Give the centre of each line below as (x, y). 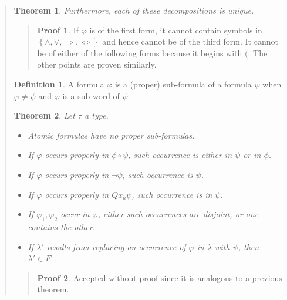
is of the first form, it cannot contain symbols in (176, 30)
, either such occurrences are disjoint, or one (178, 214)
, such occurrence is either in (180, 155)
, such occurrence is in (172, 194)
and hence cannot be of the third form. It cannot (190, 41)
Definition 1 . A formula (59, 84)
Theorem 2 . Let (44, 115)
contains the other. (61, 226)
